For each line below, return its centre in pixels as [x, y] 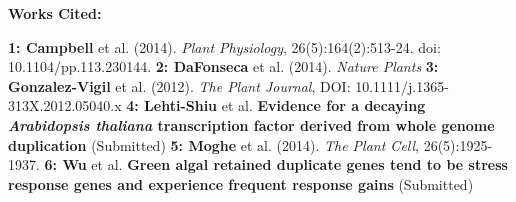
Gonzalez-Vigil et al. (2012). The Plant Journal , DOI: [179, 85]
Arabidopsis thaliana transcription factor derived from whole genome [251, 124]
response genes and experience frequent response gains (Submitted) [241, 183]
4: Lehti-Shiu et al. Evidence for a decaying [276, 105]
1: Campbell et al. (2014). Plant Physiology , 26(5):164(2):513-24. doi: [224, 46]
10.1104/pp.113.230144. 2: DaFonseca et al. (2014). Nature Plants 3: [223, 66]
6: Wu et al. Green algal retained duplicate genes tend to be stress [276, 164]
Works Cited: [55, 13]
